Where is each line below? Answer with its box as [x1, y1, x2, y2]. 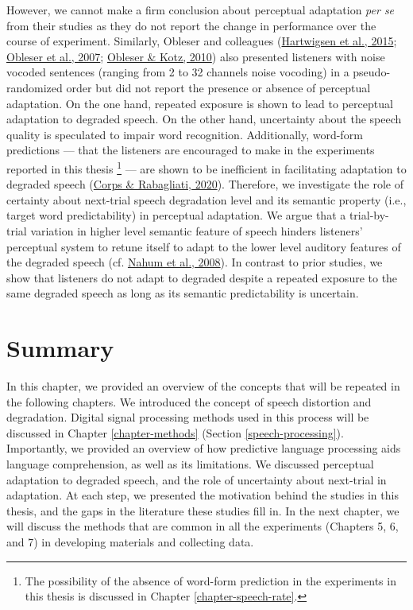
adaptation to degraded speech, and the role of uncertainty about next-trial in [6, 471, 387, 488]
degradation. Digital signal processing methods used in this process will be [6, 409, 369, 425]
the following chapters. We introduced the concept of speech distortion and [6, 393, 372, 410]
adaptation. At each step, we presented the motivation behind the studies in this [6, 487, 399, 503]
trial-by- [349, 207, 389, 223]
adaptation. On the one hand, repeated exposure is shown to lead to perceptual [6, 95, 393, 111]
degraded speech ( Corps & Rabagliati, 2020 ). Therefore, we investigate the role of [6, 176, 403, 192]
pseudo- [353, 64, 391, 80]
